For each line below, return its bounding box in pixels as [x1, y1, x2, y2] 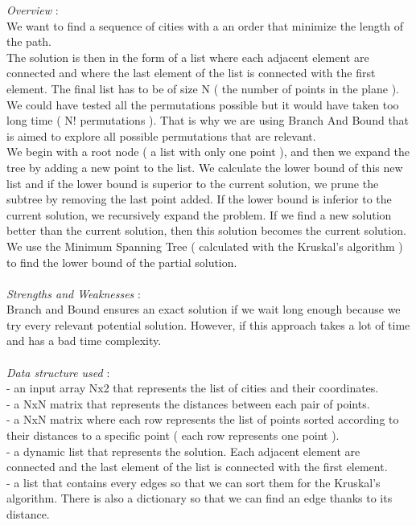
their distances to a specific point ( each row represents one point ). [6, 427, 340, 444]
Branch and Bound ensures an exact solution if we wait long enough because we [6, 301, 401, 318]
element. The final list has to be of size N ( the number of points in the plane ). [6, 80, 399, 96]
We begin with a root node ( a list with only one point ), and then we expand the [6, 143, 410, 160]
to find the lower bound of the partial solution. [6, 253, 237, 270]
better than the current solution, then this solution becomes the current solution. [6, 222, 406, 239]
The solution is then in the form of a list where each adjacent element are [6, 48, 369, 65]
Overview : [6, 2, 59, 18]
